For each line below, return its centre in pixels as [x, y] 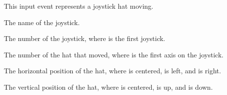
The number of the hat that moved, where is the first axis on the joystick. [114, 54]
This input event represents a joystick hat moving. [79, 6]
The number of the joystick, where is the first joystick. [85, 38]
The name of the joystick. [42, 22]
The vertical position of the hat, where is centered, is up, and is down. [108, 87]
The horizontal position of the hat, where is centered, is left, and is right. [113, 71]
